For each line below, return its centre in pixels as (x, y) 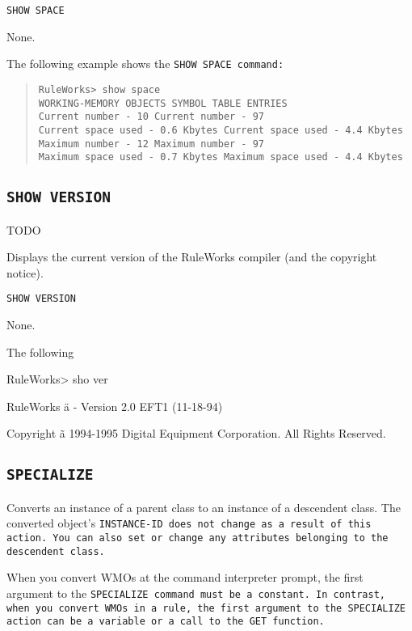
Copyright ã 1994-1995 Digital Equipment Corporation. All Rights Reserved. (196, 433)
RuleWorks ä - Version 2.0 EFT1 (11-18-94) (115, 406)
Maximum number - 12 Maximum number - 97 (151, 144)
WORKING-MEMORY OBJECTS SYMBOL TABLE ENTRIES (163, 103)
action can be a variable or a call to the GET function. (166, 622)
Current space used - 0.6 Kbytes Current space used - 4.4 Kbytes (221, 130)
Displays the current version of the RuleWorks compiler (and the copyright (192, 257)
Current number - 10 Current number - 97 (151, 117)
